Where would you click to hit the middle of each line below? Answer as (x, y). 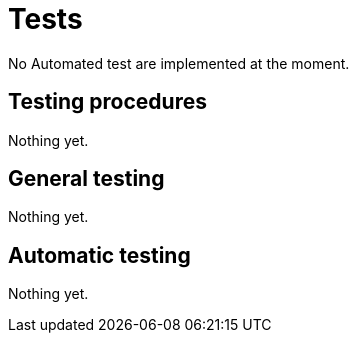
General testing (86, 179)
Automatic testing (99, 255)
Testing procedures (107, 102)
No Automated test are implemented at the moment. (179, 63)
